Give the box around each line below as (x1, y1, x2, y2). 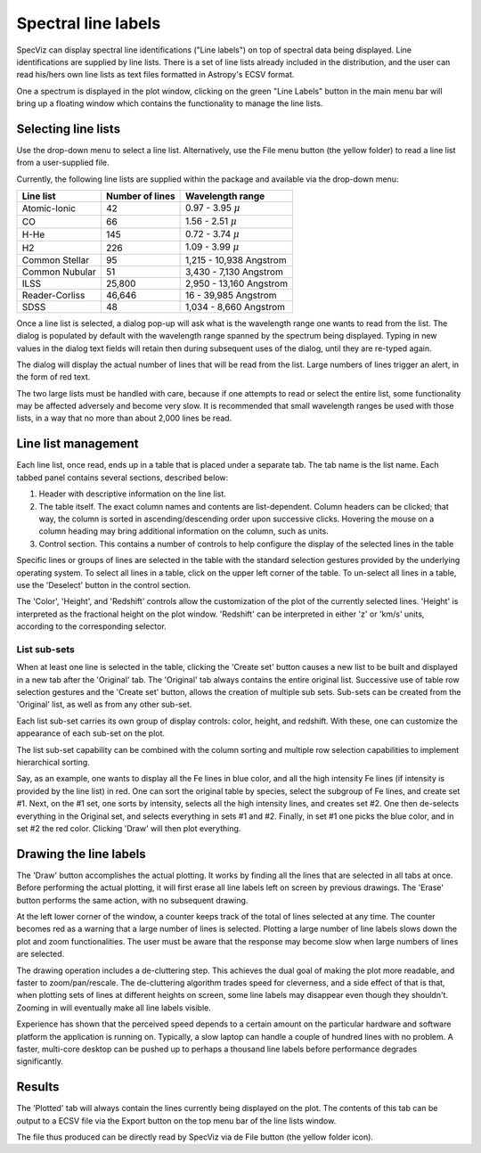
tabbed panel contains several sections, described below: (16, 472, 229, 483)
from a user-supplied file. (16, 157, 110, 168)
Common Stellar (21, 254, 90, 266)
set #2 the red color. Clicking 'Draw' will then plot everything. (16, 822, 241, 833)
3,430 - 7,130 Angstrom (184, 266, 284, 278)
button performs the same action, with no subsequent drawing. (16, 895, 249, 905)
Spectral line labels (16, 13, 161, 33)
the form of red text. (16, 372, 91, 382)
